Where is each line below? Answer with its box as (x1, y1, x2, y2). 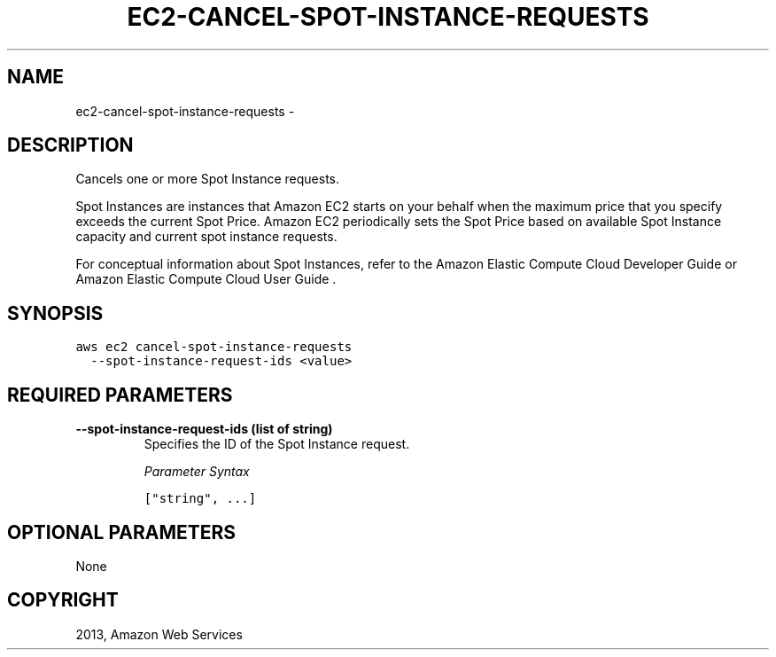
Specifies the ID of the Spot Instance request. (144, 436, 410, 452)
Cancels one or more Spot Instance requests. (75, 171, 340, 187)
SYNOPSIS (7, 301, 104, 325)
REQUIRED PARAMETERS (7, 383, 233, 406)
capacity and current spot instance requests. (75, 229, 338, 245)
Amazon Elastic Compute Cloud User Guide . (75, 271, 337, 287)
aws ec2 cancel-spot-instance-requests (75, 340, 353, 355)
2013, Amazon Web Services (75, 626, 243, 642)
